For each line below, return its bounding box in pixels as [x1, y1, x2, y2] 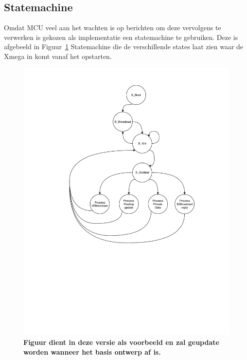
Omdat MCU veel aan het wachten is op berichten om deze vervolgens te [4, 22, 221, 33]
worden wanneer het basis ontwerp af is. [23, 346, 161, 357]
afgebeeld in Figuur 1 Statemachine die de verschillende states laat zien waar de [4, 41, 244, 52]
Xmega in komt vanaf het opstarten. [4, 51, 112, 61]
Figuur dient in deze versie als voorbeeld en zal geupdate [23, 337, 219, 347]
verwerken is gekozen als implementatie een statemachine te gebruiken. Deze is [4, 32, 238, 42]
